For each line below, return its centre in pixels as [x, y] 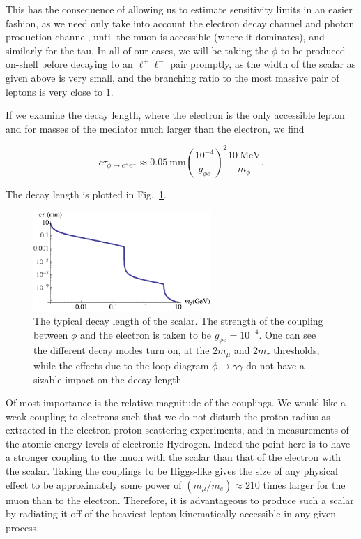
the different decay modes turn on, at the [122, 350]
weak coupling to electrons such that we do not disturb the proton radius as [168, 416]
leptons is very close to [54, 91]
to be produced [313, 50]
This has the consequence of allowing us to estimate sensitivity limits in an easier [179, 9]
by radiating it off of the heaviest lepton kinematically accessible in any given [171, 514]
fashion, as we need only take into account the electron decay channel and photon [180, 23]
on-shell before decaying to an [69, 64]
